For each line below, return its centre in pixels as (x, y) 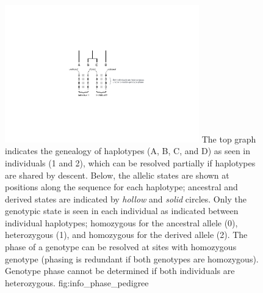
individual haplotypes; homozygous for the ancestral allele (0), (121, 222)
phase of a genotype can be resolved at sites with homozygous (121, 247)
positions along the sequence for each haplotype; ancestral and (121, 187)
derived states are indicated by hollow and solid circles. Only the (126, 198)
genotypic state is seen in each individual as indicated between (122, 211)
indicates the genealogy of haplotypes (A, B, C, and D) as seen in (128, 151)
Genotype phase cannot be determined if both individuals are (120, 271)
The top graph (229, 139)
